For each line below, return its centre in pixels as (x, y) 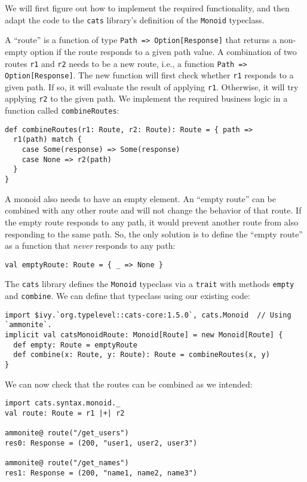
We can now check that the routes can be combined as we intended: (129, 384)
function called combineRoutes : (62, 110)
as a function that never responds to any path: (90, 245)
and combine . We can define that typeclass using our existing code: (128, 295)
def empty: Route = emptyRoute (75, 345)
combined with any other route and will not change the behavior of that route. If (153, 210)
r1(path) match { (47, 140)
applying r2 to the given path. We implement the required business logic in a (146, 98)
